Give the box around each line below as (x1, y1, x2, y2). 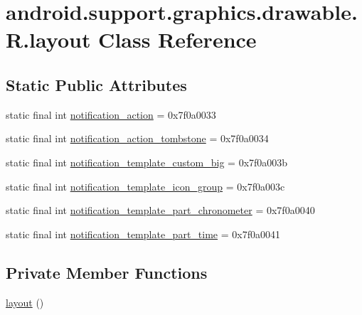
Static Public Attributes (6, 73, 187, 95)
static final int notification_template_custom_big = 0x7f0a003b (6, 154, 288, 169)
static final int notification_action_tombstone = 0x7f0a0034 (6, 131, 269, 146)
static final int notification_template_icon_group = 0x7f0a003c (6, 178, 285, 193)
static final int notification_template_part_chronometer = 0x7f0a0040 (6, 203, 315, 218)
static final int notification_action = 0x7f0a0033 (6, 107, 216, 122)
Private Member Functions (6, 261, 208, 283)
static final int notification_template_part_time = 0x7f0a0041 (6, 226, 280, 241)
